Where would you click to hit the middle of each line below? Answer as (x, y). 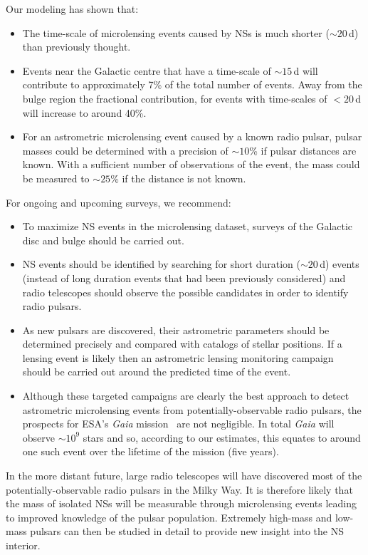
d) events (340, 264)
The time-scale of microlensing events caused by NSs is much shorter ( (176, 32)
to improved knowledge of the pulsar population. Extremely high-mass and (169, 517)
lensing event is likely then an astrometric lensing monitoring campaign (178, 357)
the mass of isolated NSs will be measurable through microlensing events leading (181, 503)
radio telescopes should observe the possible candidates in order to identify (185, 292)
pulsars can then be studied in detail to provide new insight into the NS (187, 531)
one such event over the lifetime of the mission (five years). (151, 451)
